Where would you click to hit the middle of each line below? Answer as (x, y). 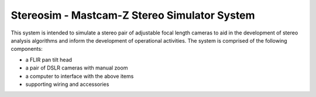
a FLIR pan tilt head (49, 60)
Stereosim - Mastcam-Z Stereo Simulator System (133, 15)
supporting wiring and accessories (67, 84)
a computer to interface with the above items (80, 76)
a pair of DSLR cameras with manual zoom (77, 68)
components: (27, 49)
